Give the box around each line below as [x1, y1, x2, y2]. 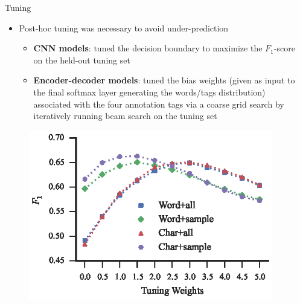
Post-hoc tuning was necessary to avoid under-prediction [19, 21, 229, 34]
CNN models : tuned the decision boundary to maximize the [33, 42, 263, 54]
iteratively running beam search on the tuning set [33, 109, 217, 122]
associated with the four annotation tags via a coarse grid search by [33, 97, 284, 110]
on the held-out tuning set [33, 53, 130, 66]
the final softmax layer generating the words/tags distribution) [33, 85, 266, 98]
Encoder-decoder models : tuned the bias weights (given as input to [33, 74, 295, 86]
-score [273, 42, 295, 54]
